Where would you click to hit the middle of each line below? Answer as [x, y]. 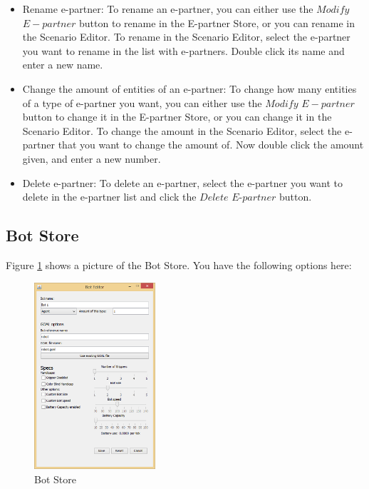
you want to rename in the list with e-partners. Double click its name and [183, 50]
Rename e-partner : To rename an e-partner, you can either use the [168, 9]
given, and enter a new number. [92, 158]
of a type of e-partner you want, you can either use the [142, 102]
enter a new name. [63, 65]
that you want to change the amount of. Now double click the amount [211, 145]
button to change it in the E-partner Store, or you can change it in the [177, 117]
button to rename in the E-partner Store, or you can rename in [217, 22]
